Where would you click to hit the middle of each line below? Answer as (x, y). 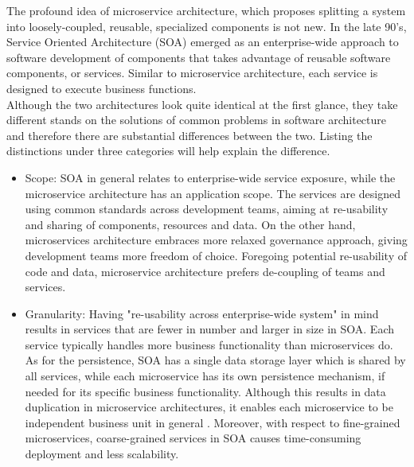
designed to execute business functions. (102, 88)
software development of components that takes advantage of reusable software (199, 57)
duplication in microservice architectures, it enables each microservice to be (209, 407)
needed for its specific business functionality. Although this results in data (205, 391)
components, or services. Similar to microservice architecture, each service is (192, 73)
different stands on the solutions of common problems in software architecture (197, 120)
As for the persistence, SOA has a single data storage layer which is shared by (215, 360)
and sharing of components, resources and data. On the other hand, (190, 224)
